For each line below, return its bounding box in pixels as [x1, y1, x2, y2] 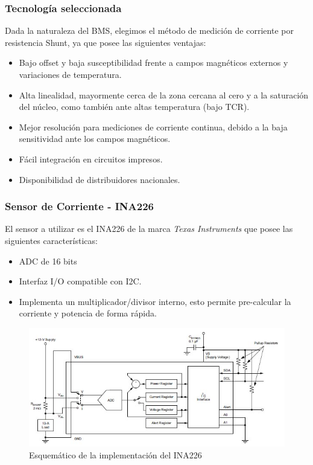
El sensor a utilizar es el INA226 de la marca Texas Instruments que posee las [5, 222, 293, 235]
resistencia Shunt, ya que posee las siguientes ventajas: [5, 36, 206, 48]
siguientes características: [5, 234, 98, 246]
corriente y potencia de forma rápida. [19, 307, 157, 319]
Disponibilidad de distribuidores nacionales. [19, 173, 180, 185]
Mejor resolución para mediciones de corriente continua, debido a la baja [19, 120, 288, 133]
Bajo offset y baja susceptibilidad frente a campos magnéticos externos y [19, 56, 288, 69]
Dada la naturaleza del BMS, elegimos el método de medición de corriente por [5, 24, 294, 37]
